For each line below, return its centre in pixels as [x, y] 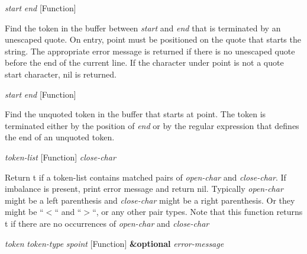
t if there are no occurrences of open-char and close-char [107, 223]
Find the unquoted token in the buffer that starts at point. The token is [135, 114]
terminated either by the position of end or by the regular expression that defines [152, 125]
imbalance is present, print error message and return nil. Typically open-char [144, 189]
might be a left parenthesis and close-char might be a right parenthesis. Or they [150, 200]
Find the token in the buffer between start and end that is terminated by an [143, 28]
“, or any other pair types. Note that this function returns [198, 212]
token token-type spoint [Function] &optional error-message [114, 243]
